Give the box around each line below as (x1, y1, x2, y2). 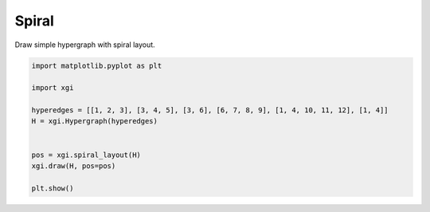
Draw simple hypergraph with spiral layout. (14, 40, 155, 49)
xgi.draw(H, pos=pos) (31, 162, 116, 171)
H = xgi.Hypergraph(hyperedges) (31, 116, 158, 126)
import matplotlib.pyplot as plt (31, 61, 162, 70)
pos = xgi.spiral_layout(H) (31, 150, 141, 159)
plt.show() (31, 183, 74, 193)
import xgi (31, 84, 74, 92)
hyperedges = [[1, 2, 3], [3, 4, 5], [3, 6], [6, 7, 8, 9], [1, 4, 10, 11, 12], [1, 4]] (31, 106, 389, 115)
